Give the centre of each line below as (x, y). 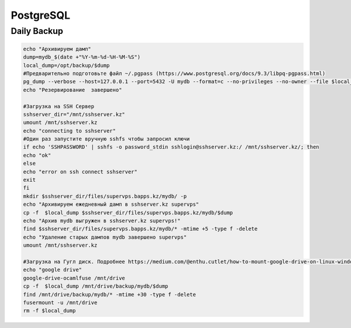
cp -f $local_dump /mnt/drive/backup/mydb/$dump (96, 286)
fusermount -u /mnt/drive (60, 302)
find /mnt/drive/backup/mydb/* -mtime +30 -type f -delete (109, 294)
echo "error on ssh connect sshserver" (80, 172)
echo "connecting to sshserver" (70, 131)
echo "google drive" (52, 270)
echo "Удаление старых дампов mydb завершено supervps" (105, 237)
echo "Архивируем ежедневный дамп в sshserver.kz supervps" (111, 204)
